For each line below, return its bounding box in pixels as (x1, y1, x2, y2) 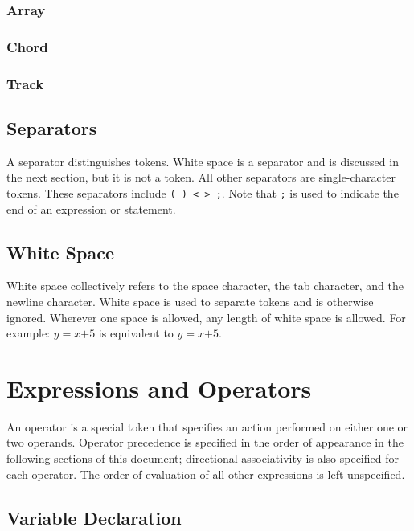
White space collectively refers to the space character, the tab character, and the (6, 277, 404, 294)
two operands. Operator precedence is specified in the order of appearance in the (6, 434, 404, 451)
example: (6, 325, 51, 341)
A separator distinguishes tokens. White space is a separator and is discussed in (6, 153, 399, 170)
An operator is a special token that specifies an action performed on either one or (6, 418, 408, 435)
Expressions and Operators (6, 371, 312, 404)
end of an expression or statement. (6, 200, 176, 217)
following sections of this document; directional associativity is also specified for (6, 450, 399, 467)
